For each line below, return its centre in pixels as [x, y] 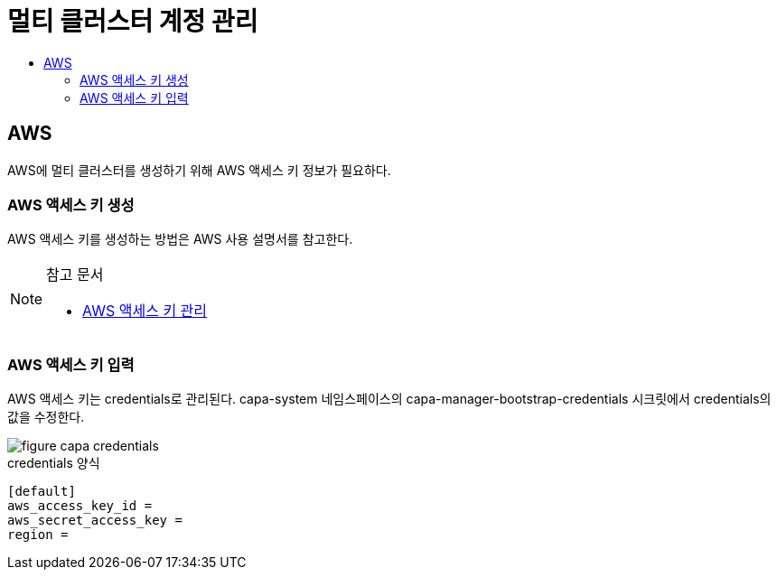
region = [38, 535]
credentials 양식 [54, 463]
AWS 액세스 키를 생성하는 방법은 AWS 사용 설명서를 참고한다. [180, 239]
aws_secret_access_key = [95, 521]
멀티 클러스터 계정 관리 [133, 22]
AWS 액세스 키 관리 [145, 311]
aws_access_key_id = [80, 506]
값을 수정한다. [46, 417]
